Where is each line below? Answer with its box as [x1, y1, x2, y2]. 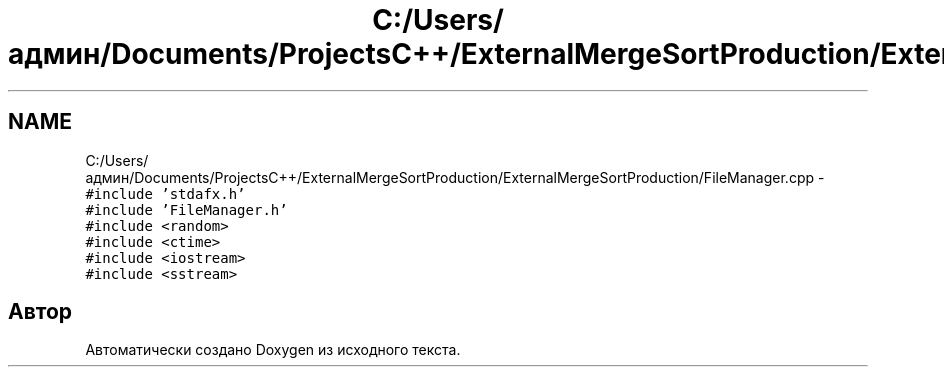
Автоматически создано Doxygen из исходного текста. [85, 341, 461, 359]
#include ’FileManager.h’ [85, 201, 288, 218]
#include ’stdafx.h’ [85, 185, 246, 202]
